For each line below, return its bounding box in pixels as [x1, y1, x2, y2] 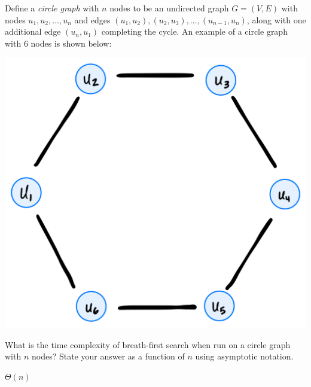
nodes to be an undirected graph [109, 2, 229, 14]
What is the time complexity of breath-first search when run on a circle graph [5, 338, 291, 351]
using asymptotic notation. [195, 350, 294, 362]
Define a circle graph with [5, 2, 99, 14]
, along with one [246, 13, 306, 26]
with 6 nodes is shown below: [5, 36, 112, 49]
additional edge [5, 25, 61, 38]
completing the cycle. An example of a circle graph [101, 25, 288, 38]
